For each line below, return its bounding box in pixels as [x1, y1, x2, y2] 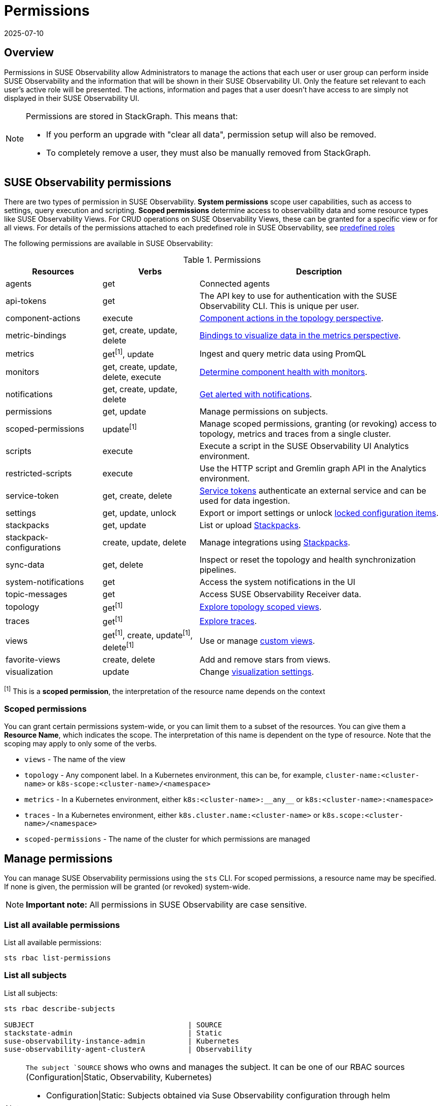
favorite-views [6, 654, 60, 665]
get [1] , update [102, 348, 154, 360]
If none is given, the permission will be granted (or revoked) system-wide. [4, 882, 250, 891]
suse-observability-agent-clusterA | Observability [4, 1045, 252, 1053]
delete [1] [102, 640, 134, 653]
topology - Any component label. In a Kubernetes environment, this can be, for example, [24, 771, 324, 780]
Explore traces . [199, 615, 257, 626]
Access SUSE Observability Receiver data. [199, 589, 361, 599]
